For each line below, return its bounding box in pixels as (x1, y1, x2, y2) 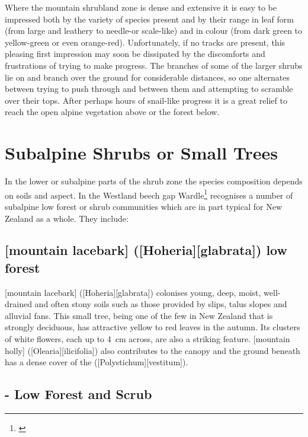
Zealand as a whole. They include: (5, 212, 129, 224)
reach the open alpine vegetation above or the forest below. (5, 106, 220, 118)
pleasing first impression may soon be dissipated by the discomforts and (5, 47, 265, 60)
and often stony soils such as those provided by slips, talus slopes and (34, 298, 287, 310)
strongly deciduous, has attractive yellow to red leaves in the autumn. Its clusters (5, 321, 300, 333)
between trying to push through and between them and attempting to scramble (5, 82, 293, 95)
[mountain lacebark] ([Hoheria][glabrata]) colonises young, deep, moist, (5, 286, 261, 298)
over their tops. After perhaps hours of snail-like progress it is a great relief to (5, 94, 287, 106)
